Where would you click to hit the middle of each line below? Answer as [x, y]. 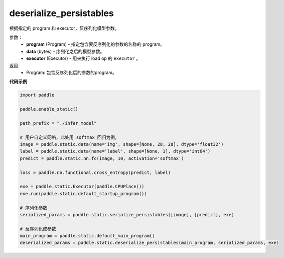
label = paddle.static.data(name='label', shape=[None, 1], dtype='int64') [115, 151]
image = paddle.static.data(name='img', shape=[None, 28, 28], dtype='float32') [122, 144]
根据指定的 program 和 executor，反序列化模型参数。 [64, 28]
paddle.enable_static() [49, 109]
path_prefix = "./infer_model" [58, 123]
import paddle [37, 95]
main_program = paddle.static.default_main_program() [87, 236]
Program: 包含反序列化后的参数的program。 [72, 72]
